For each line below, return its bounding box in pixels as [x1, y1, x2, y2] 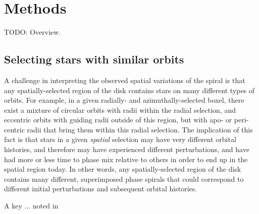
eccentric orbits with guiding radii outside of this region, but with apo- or [4, 114, 232, 125]
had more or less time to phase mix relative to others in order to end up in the [4, 154, 248, 164]
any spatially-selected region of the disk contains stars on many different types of [4, 85, 255, 95]
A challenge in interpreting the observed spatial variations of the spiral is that [4, 75, 245, 85]
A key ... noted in [4, 200, 59, 211]
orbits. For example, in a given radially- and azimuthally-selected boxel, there [4, 95, 244, 105]
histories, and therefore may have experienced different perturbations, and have [4, 144, 249, 155]
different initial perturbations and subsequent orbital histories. [4, 183, 197, 194]
